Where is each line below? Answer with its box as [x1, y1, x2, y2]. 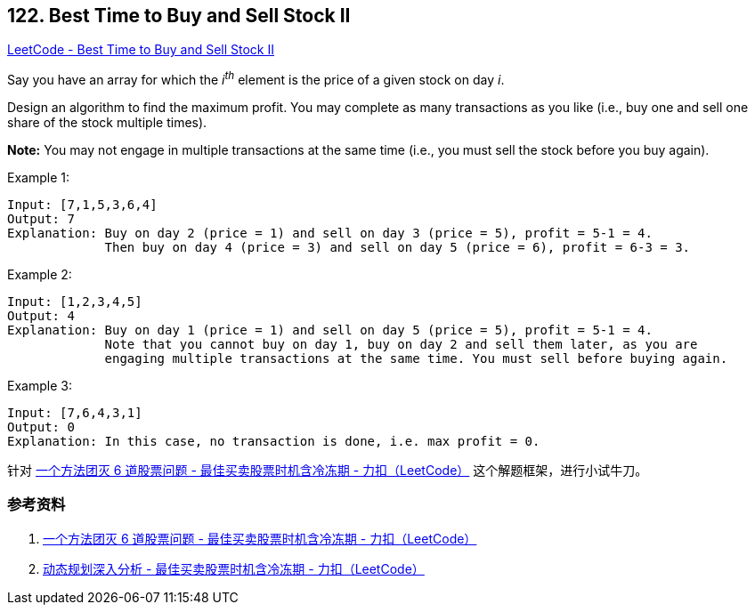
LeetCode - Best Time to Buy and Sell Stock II [7, 42, 274, 58]
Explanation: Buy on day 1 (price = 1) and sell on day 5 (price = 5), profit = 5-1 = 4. [7, 323, 653, 338]
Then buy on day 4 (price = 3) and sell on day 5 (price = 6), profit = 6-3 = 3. [104, 240, 691, 255]
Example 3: [7, 378, 72, 394]
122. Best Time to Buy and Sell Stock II [7, 4, 351, 27]
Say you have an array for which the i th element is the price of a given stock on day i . [7, 69, 505, 88]
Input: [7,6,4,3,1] [7, 406, 142, 421]
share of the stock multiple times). [7, 115, 207, 131]
